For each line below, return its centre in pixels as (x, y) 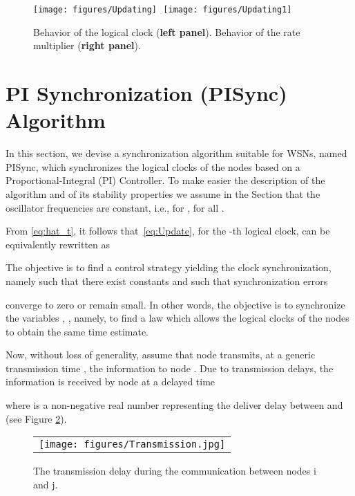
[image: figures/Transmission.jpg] (132, 444)
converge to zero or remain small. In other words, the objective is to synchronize (175, 304)
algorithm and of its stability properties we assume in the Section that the (163, 193)
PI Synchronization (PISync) (146, 93)
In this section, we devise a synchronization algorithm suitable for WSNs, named (176, 153)
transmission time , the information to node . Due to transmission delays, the (170, 368)
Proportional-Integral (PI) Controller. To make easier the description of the (165, 180)
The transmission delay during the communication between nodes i (175, 471)
